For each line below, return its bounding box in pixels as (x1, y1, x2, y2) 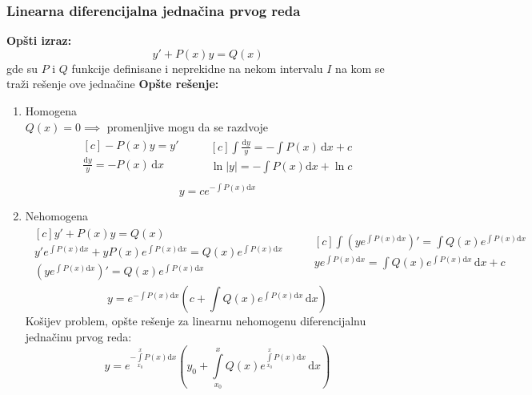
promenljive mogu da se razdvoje (106, 118, 269, 135)
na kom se (335, 59, 385, 76)
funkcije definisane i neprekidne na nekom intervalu (71, 59, 323, 76)
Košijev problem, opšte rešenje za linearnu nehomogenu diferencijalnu (25, 312, 366, 329)
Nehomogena (25, 207, 88, 224)
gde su (6, 59, 38, 76)
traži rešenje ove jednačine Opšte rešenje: (6, 75, 219, 92)
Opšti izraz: (6, 32, 72, 49)
